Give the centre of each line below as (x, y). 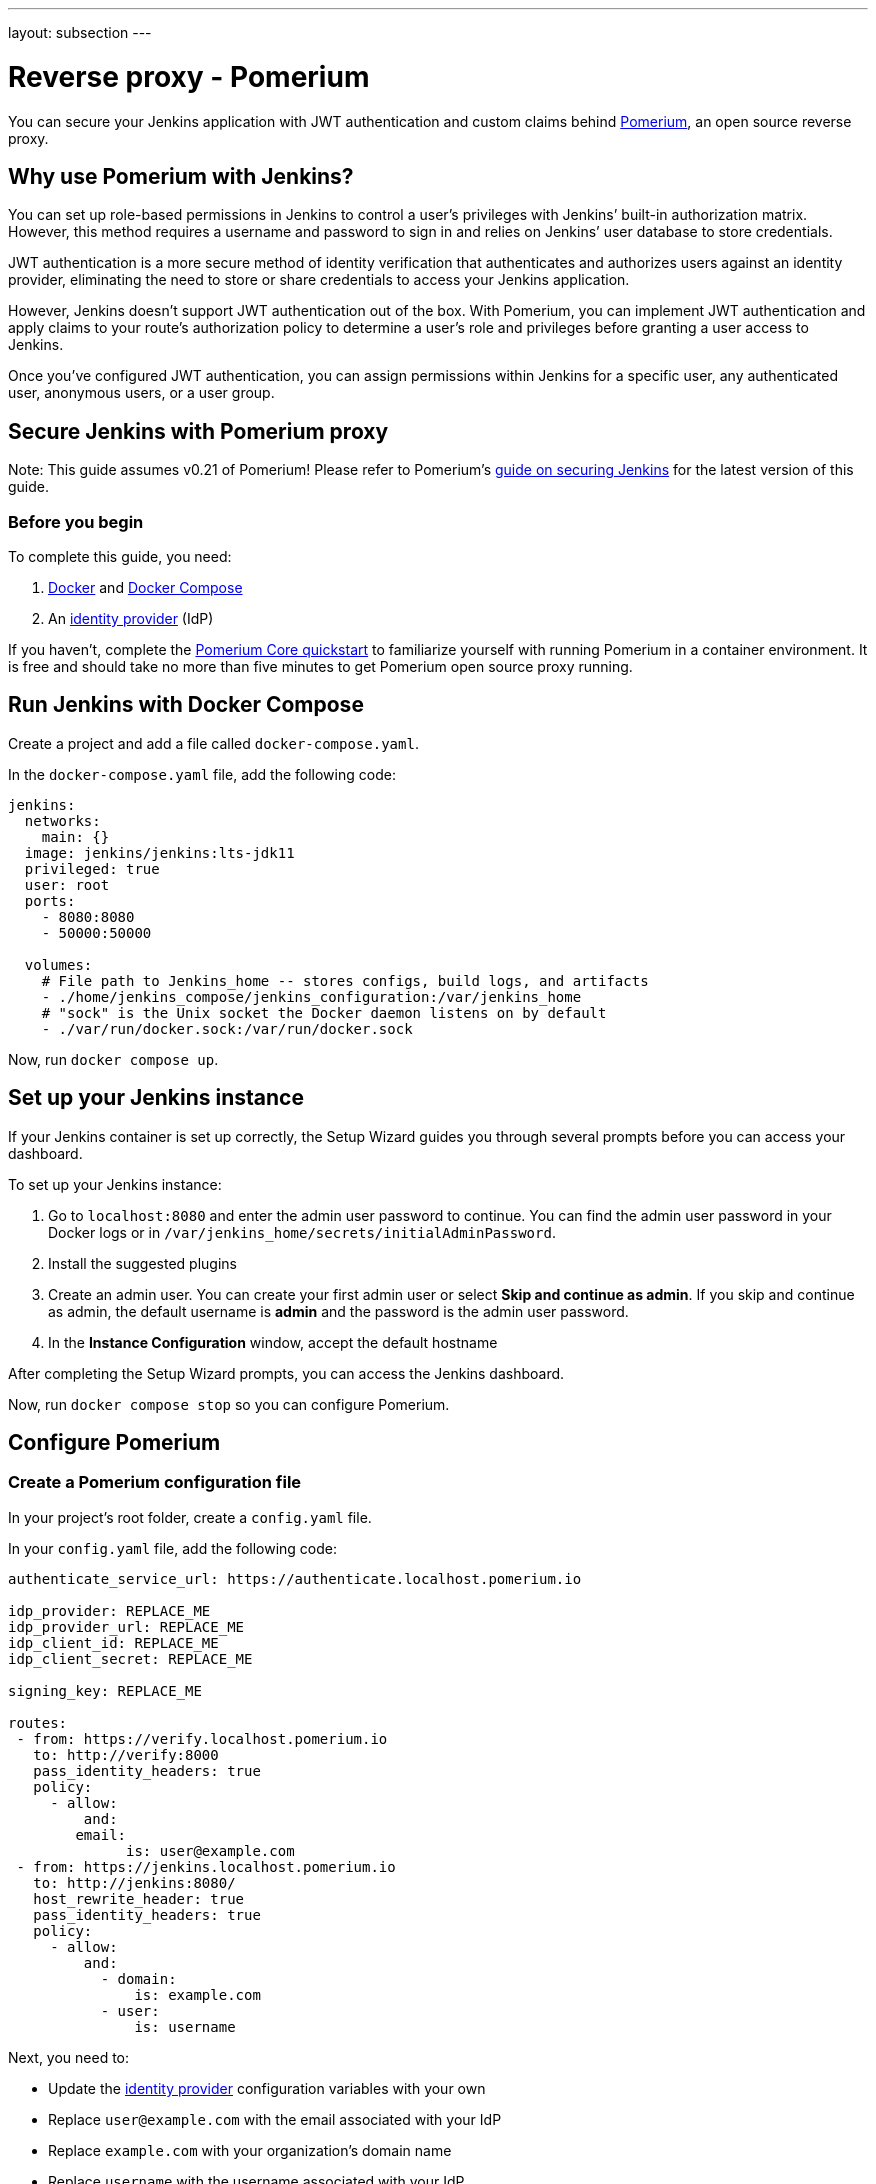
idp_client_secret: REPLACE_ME (130, 1658)
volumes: (58, 964)
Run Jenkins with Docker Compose (186, 705)
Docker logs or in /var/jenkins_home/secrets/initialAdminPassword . (302, 1232)
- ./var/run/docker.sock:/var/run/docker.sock (227, 1028)
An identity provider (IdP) (131, 618)
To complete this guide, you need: (120, 556)
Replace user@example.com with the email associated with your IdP (275, 2119)
